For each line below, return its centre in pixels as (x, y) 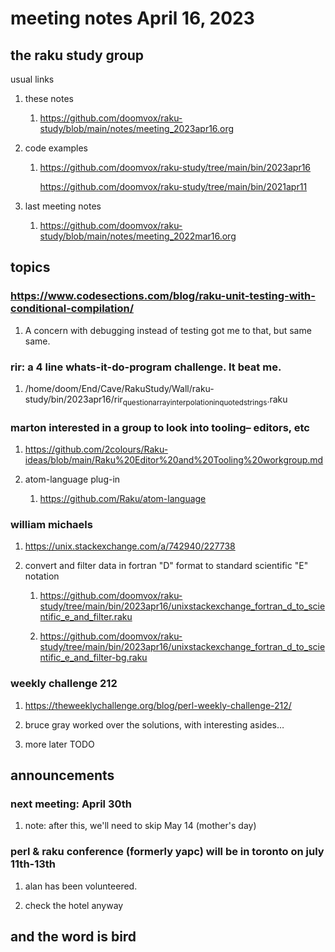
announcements (62, 775)
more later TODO (59, 744)
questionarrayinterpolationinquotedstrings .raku (205, 400)
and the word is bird (73, 937)
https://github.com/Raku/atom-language (123, 499)
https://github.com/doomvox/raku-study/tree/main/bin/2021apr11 (173, 186)
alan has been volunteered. (81, 886)
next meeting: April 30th (71, 804)
